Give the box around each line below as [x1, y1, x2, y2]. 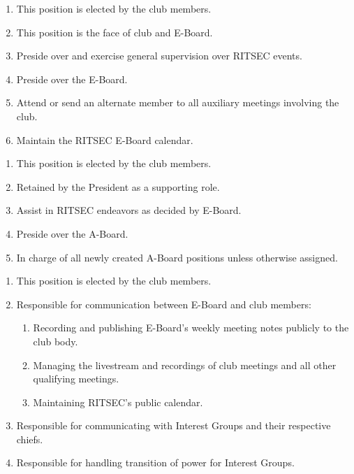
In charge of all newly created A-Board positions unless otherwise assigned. [16, 250, 338, 264]
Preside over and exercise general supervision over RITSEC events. [16, 48, 302, 63]
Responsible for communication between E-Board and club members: [16, 296, 311, 311]
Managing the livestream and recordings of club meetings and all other [33, 357, 337, 372]
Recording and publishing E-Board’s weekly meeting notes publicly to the [33, 320, 349, 335]
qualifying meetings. [33, 371, 119, 386]
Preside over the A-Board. [16, 226, 128, 240]
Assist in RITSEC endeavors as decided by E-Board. [16, 203, 242, 217]
